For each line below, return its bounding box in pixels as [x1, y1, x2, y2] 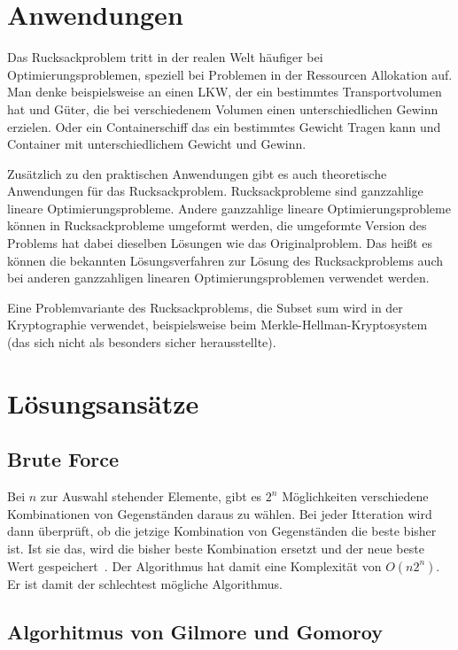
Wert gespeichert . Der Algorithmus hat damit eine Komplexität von [7, 556, 382, 575]
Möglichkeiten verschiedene [282, 487, 429, 506]
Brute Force [7, 445, 120, 473]
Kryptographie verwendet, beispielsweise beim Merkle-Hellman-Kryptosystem [7, 315, 428, 334]
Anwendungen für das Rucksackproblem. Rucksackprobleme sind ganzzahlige [7, 182, 423, 200]
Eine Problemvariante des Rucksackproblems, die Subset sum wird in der [7, 298, 403, 316]
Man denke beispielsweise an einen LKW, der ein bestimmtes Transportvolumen [7, 82, 442, 101]
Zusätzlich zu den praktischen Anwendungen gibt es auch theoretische [7, 164, 387, 182]
